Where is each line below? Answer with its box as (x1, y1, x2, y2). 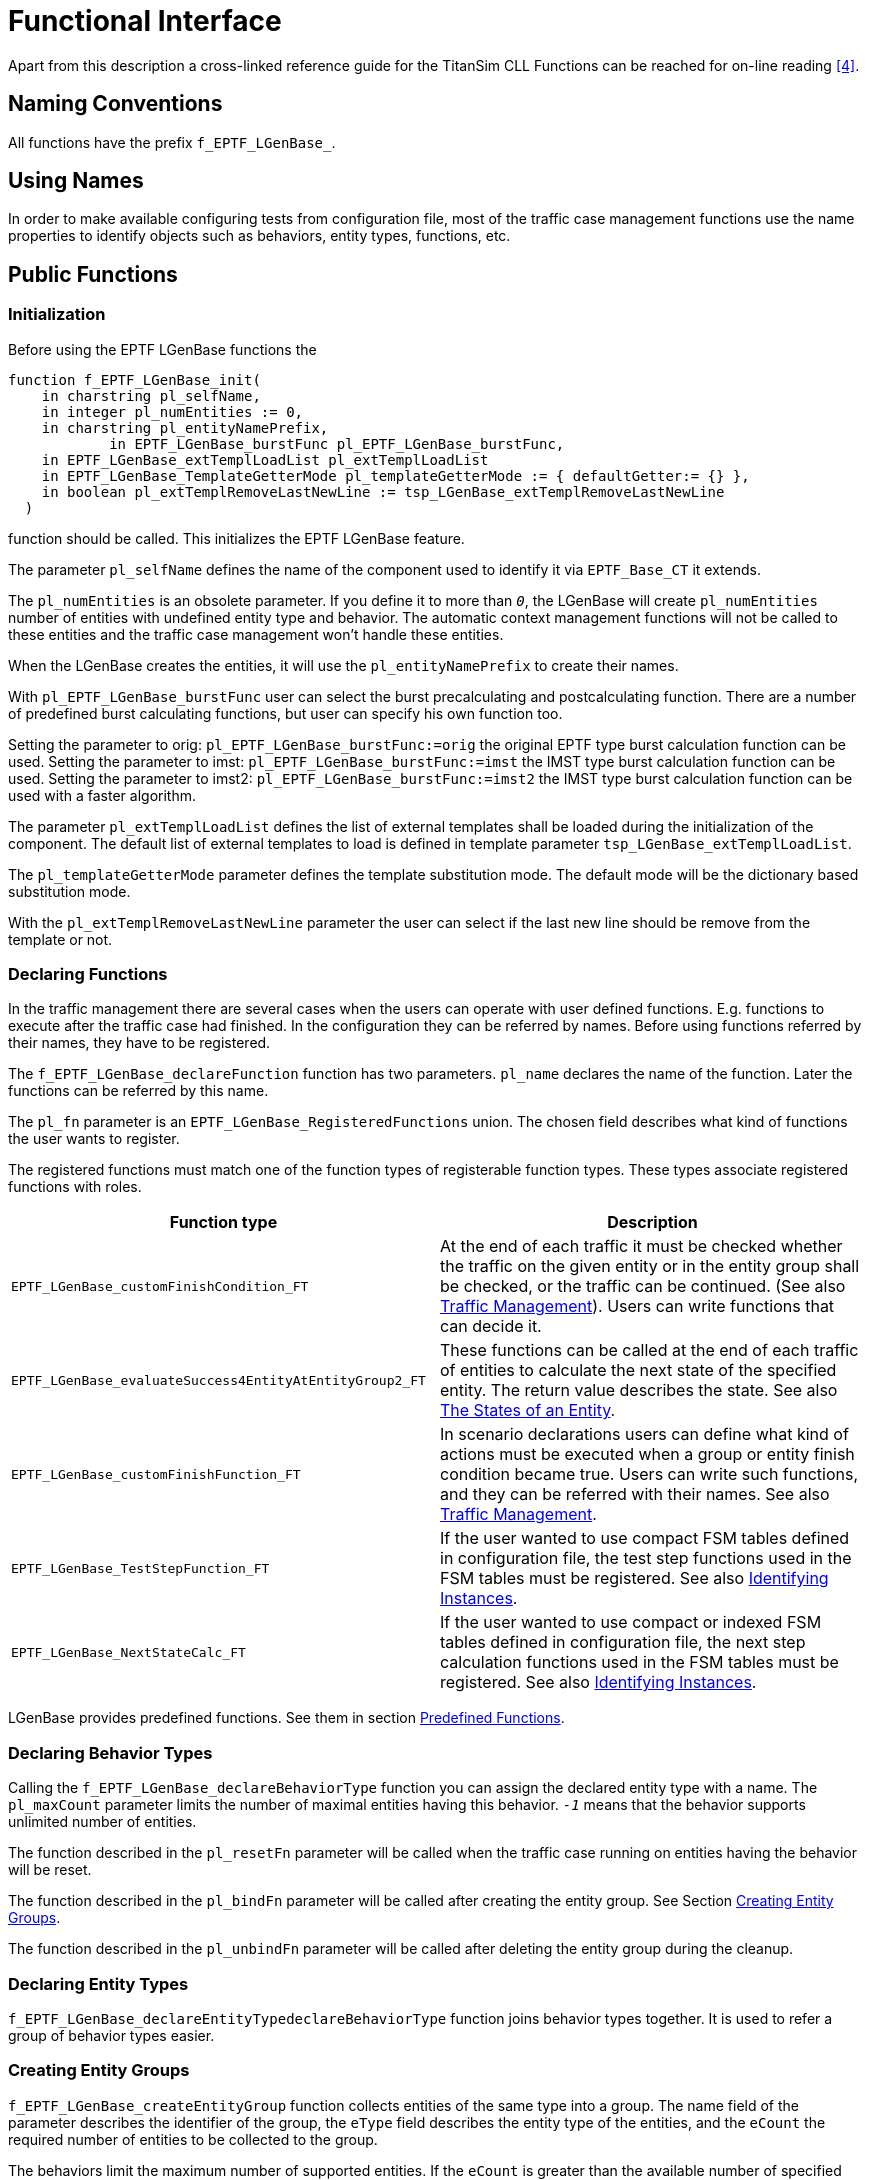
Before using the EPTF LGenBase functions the (8, 340, 317, 358)
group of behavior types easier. (8, 2026, 215, 2044)
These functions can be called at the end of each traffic (440, 1340, 859, 1361)
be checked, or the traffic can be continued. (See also (440, 1276, 846, 1297)
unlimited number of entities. (8, 1813, 197, 1831)
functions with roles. (8, 1178, 142, 1196)
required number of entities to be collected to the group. (8, 2130, 378, 2148)
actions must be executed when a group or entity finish (440, 1444, 855, 1465)
